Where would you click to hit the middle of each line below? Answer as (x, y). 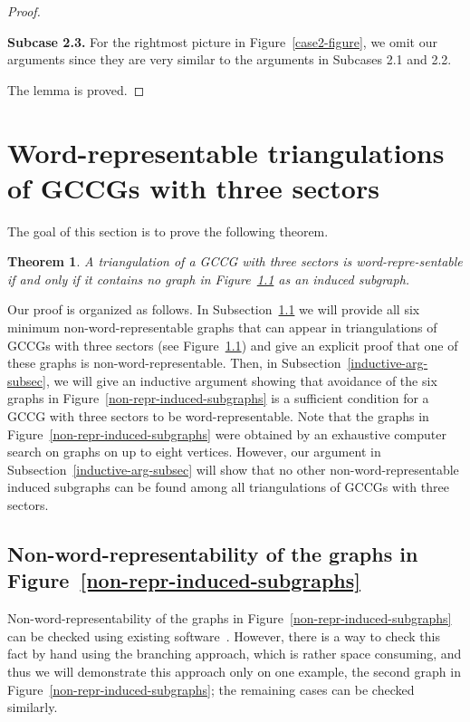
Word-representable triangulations (226, 152)
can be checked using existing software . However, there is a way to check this (224, 635)
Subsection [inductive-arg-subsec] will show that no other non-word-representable (233, 469)
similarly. (33, 707)
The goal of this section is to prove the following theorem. (168, 231)
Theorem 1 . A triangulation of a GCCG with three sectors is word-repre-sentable (235, 261)
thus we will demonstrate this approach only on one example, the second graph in (234, 671)
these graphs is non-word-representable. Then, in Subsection (174, 363)
